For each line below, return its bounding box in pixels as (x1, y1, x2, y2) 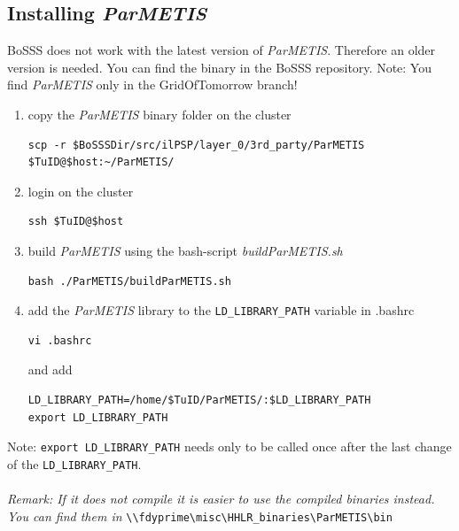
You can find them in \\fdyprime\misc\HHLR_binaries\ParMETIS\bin (7, 506, 393, 525)
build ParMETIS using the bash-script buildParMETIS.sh (27, 241, 343, 259)
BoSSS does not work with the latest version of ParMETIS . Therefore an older (7, 41, 436, 59)
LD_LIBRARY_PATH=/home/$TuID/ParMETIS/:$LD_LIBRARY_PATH (27, 393, 371, 406)
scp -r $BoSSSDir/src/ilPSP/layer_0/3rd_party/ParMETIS (27, 138, 365, 151)
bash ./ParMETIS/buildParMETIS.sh (27, 274, 231, 288)
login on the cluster (27, 181, 134, 200)
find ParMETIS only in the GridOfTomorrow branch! (7, 75, 298, 94)
